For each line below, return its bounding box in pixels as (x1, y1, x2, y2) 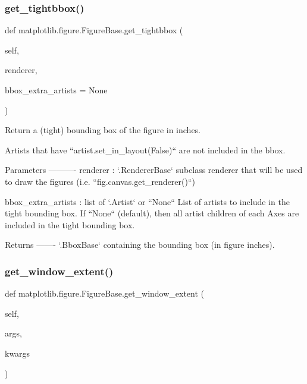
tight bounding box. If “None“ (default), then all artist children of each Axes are (5, 207, 299, 219)
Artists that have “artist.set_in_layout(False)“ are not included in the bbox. (5, 143, 286, 156)
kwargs (5, 347, 30, 359)
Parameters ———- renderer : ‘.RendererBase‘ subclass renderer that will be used (5, 163, 303, 176)
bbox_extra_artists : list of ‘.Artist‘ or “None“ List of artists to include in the (5, 195, 290, 207)
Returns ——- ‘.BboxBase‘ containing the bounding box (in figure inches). (5, 238, 275, 251)
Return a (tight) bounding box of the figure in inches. (5, 124, 201, 136)
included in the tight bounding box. (5, 218, 135, 231)
